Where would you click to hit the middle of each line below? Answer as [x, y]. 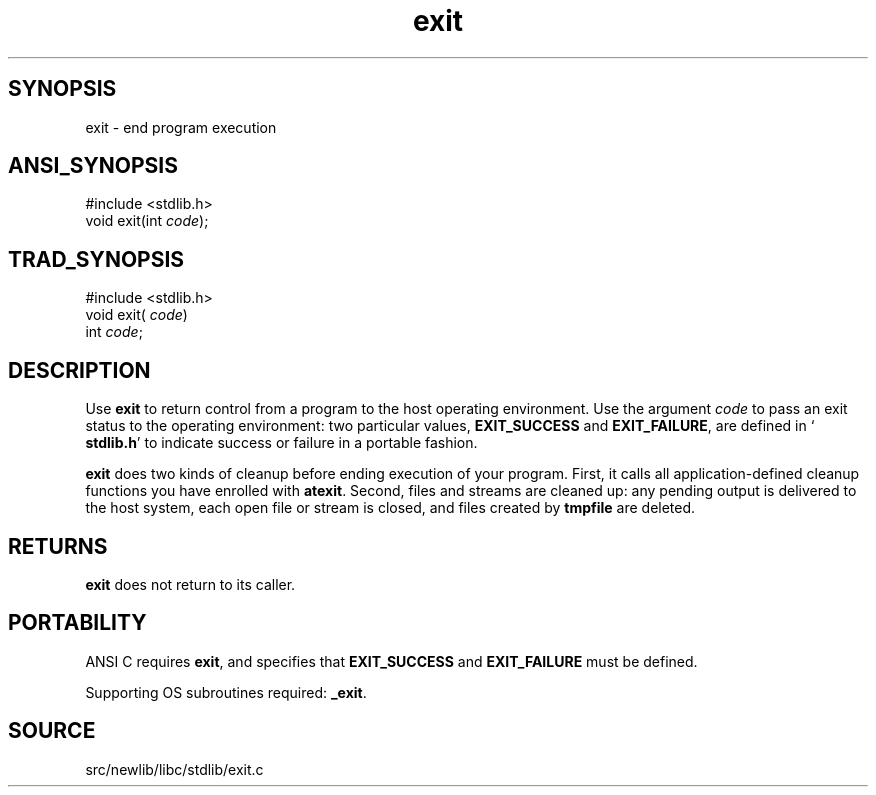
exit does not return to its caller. [190, 584]
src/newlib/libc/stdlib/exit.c [174, 769]
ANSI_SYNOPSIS [93, 166]
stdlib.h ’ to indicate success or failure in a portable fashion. [281, 443]
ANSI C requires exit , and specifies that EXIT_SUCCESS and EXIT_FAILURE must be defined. [391, 661]
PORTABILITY [77, 623]
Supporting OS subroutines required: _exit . [226, 692]
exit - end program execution [181, 127]
